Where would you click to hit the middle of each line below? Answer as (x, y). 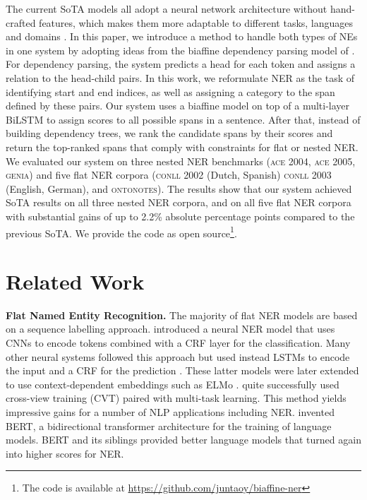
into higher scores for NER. (65, 453)
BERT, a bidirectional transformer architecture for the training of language (169, 425)
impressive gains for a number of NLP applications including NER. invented (170, 412)
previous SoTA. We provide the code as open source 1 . (121, 232)
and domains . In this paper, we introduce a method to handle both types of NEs (182, 36)
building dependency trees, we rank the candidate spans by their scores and (169, 133)
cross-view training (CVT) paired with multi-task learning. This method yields (176, 398)
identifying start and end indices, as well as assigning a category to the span (170, 91)
